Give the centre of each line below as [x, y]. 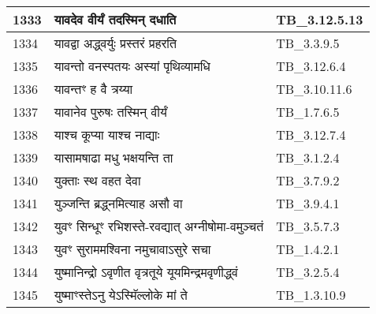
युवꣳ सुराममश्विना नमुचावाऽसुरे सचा [132, 249]
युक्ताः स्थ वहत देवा [97, 180]
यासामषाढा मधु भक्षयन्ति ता [114, 157]
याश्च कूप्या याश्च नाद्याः [107, 135]
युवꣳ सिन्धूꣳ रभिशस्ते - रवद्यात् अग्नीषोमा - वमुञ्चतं [159, 226]
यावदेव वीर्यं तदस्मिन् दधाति [115, 19]
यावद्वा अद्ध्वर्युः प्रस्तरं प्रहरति [115, 43]
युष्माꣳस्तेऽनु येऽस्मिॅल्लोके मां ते [121, 295]
